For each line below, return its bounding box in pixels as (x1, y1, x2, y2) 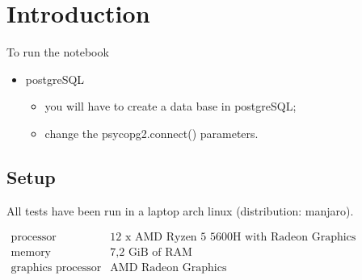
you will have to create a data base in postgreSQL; (44, 98, 297, 115)
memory (11, 247, 52, 259)
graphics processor (11, 262, 102, 274)
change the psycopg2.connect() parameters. (44, 124, 259, 141)
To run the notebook (6, 44, 109, 61)
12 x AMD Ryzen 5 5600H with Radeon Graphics (110, 232, 356, 244)
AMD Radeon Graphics (110, 262, 227, 274)
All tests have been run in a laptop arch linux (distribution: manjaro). (6, 202, 354, 219)
